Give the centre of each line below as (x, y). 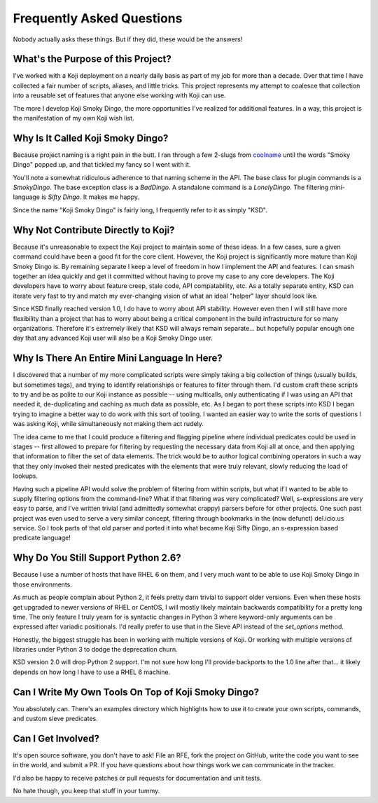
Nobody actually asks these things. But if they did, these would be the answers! (128, 39)
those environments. (43, 584)
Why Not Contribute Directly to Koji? (94, 230)
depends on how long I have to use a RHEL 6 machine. (92, 672)
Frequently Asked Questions (98, 18)
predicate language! (42, 538)
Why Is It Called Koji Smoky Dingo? (91, 138)
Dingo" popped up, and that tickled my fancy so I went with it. (102, 165)
